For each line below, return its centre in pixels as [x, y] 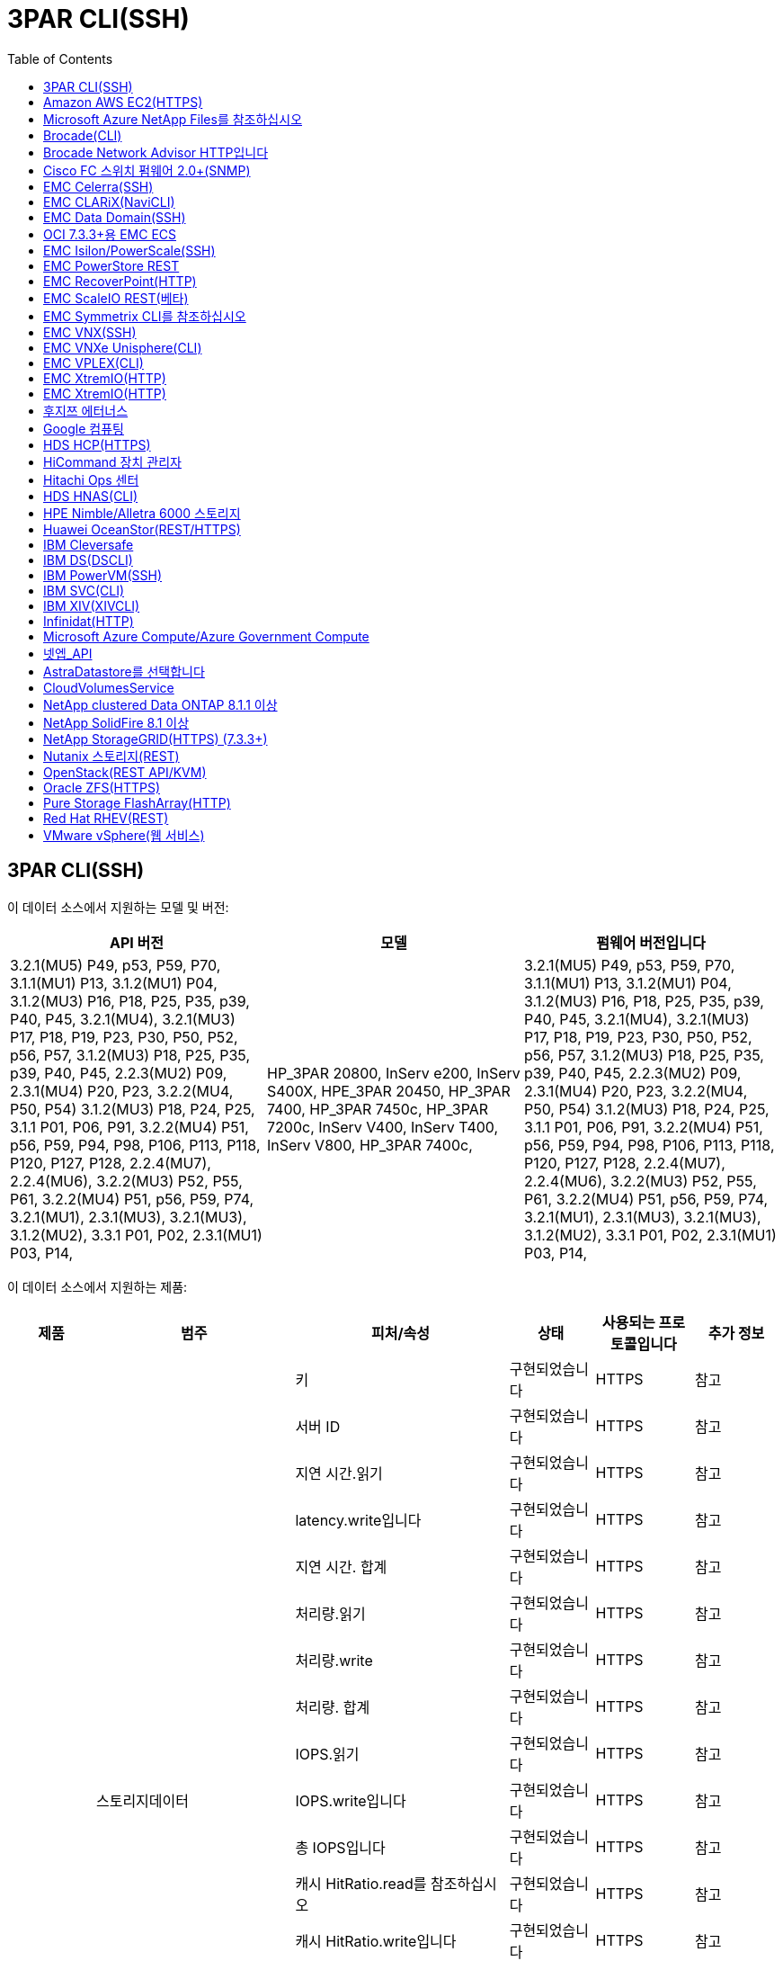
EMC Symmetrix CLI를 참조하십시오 [145, 316]
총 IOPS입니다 [340, 1847]
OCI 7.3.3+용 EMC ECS [110, 234]
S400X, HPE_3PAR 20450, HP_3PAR [388, 1091]
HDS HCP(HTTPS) [97, 444]
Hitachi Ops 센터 [91, 479]
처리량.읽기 [330, 1613]
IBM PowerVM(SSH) [103, 575]
